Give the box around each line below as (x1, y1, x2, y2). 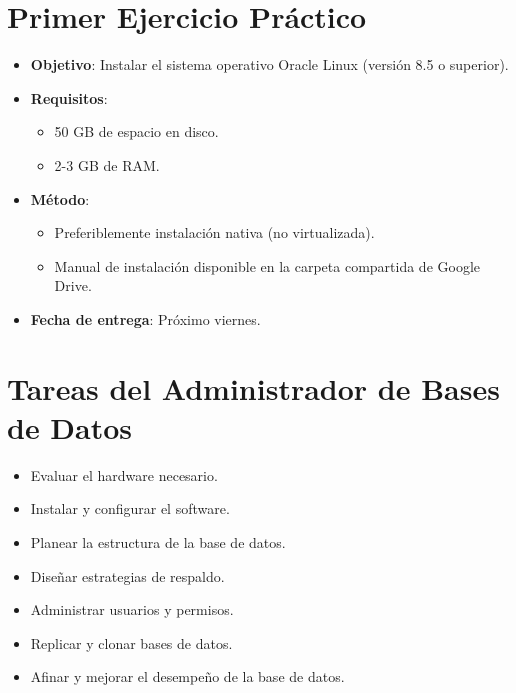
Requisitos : (30, 87, 108, 108)
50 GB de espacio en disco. (54, 121, 219, 142)
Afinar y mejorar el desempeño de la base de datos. (30, 666, 345, 687)
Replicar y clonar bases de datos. (30, 632, 233, 653)
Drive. (54, 275, 92, 296)
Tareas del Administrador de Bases (7, 367, 500, 408)
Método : (30, 188, 90, 209)
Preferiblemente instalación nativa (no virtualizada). (54, 222, 375, 243)
